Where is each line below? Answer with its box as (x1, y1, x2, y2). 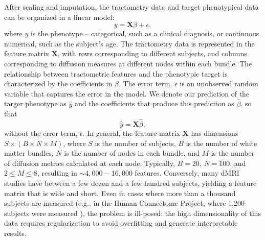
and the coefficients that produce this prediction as (75, 98, 234, 109)
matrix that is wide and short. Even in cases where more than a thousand (4, 187, 236, 198)
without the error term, (4, 127, 78, 138)
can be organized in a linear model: (4, 11, 115, 22)
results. (4, 227, 27, 238)
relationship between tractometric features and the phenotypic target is (4, 68, 228, 79)
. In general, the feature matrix (82, 127, 180, 138)
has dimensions (191, 127, 238, 138)
